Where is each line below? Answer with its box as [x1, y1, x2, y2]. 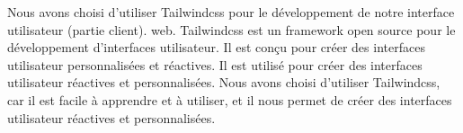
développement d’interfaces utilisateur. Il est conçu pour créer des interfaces [7, 38, 425, 57]
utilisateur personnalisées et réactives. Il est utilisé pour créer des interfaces [7, 55, 423, 74]
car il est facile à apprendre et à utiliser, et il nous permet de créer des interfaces [7, 90, 452, 109]
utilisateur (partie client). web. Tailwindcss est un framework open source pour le [7, 20, 456, 39]
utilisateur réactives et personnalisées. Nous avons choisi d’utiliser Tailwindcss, [7, 73, 441, 92]
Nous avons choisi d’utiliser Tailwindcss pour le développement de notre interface [7, 3, 455, 21]
